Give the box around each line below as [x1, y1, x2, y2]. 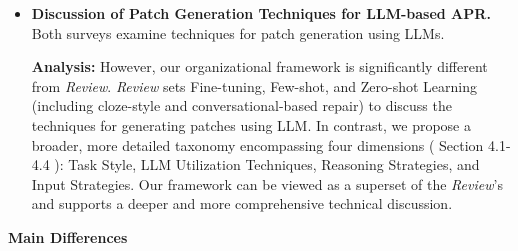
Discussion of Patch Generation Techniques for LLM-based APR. [31, 3, 491, 23]
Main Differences [8, 226, 128, 247]
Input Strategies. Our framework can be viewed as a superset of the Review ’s [31, 173, 503, 194]
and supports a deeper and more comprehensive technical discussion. [31, 193, 453, 214]
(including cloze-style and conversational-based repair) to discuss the [31, 95, 452, 116]
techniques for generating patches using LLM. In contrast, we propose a [31, 114, 471, 135]
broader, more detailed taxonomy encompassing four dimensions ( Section [31, 134, 484, 155]
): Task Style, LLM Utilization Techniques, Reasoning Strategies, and [54, 154, 480, 175]
